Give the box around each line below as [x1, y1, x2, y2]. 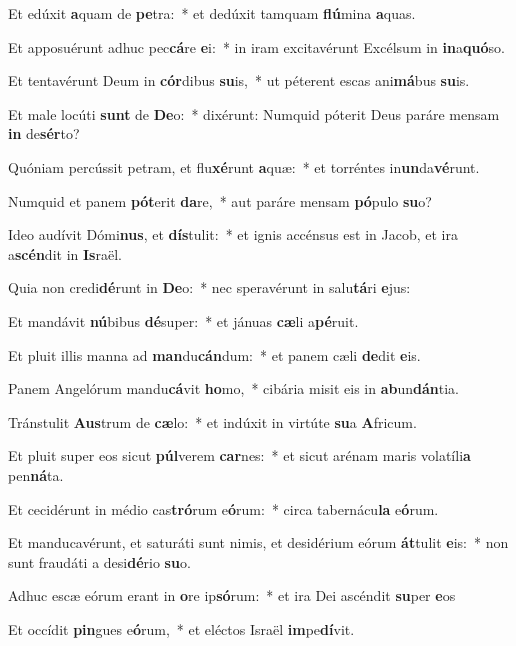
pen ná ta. [8, 464, 64, 485]
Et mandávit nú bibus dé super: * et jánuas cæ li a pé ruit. [8, 310, 359, 331]
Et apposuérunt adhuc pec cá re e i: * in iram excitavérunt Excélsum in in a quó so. [8, 36, 505, 57]
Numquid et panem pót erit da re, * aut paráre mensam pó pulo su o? [8, 190, 432, 211]
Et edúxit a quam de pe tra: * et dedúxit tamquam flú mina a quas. [8, 3, 416, 23]
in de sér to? [8, 123, 80, 144]
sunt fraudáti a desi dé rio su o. [8, 551, 191, 572]
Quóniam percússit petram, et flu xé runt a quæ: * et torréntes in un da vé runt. [8, 156, 480, 177]
